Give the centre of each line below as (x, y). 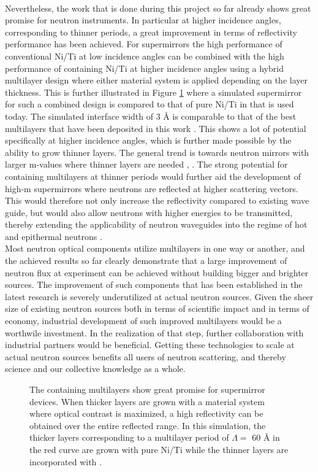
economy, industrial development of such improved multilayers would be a (143, 321)
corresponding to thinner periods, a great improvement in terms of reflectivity (151, 32)
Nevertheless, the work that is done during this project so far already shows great (158, 8)
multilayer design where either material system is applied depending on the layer (156, 80)
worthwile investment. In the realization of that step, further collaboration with (154, 332)
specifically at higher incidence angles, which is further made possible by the (148, 140)
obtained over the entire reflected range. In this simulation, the (148, 425)
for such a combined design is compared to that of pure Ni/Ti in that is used (150, 104)
